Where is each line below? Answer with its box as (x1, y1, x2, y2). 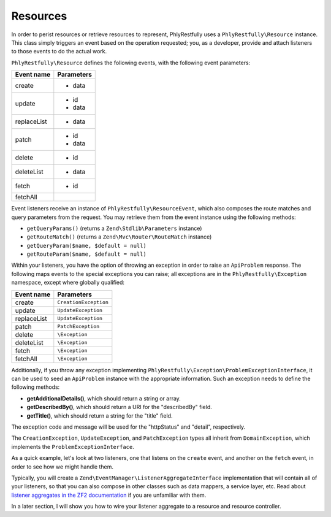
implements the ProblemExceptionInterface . (11, 443, 134, 450)
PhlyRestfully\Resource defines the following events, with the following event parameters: (11, 59, 251, 66)
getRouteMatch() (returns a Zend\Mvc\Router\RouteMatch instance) (26, 233, 212, 240)
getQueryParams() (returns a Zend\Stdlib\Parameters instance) (26, 224, 202, 232)
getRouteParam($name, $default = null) (26, 251, 146, 258)
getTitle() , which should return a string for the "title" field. (26, 412, 173, 419)
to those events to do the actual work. (11, 48, 107, 55)
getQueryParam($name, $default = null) (26, 242, 146, 249)
